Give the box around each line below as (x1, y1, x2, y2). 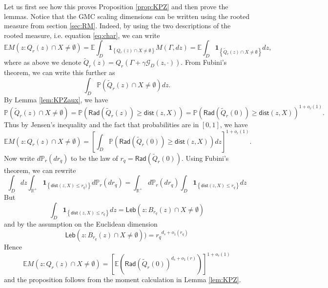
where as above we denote (4, 57, 82, 67)
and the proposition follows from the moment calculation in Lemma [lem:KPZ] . (4, 274, 241, 285)
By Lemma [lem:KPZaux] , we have (4, 94, 108, 104)
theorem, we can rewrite (4, 165, 76, 175)
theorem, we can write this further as (4, 67, 115, 77)
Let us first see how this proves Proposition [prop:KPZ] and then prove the (4, 1, 228, 11)
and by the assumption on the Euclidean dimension (4, 219, 158, 229)
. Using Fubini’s (181, 153, 229, 163)
